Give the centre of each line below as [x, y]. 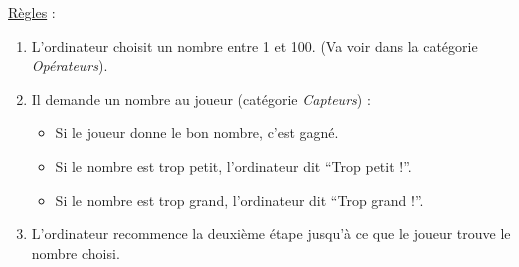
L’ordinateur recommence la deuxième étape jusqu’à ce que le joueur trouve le [271, 233]
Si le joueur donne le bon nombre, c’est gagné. [197, 132]
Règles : [32, 12]
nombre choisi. [75, 252]
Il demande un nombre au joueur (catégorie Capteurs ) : [201, 98]
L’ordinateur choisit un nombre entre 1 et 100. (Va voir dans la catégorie [254, 45]
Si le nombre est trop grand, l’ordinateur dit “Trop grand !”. [239, 199]
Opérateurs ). [69, 65]
